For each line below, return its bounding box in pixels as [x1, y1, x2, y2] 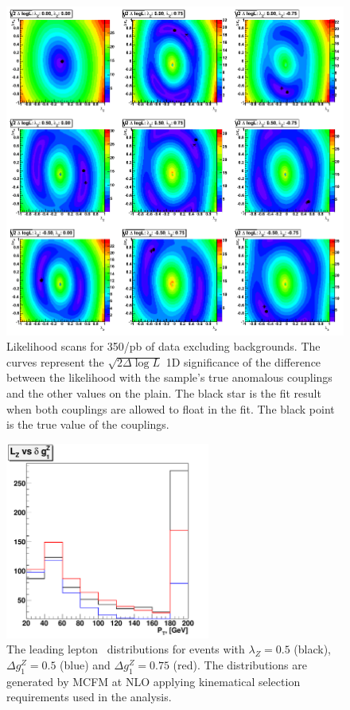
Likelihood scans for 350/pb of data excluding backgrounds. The [6, 338, 321, 355]
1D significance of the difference [165, 353, 321, 370]
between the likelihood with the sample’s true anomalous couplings [6, 369, 332, 386]
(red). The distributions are [173, 656, 307, 673]
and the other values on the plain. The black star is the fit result [6, 384, 321, 401]
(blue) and [60, 656, 111, 673]
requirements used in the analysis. [6, 688, 172, 705]
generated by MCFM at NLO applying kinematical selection [6, 673, 301, 689]
